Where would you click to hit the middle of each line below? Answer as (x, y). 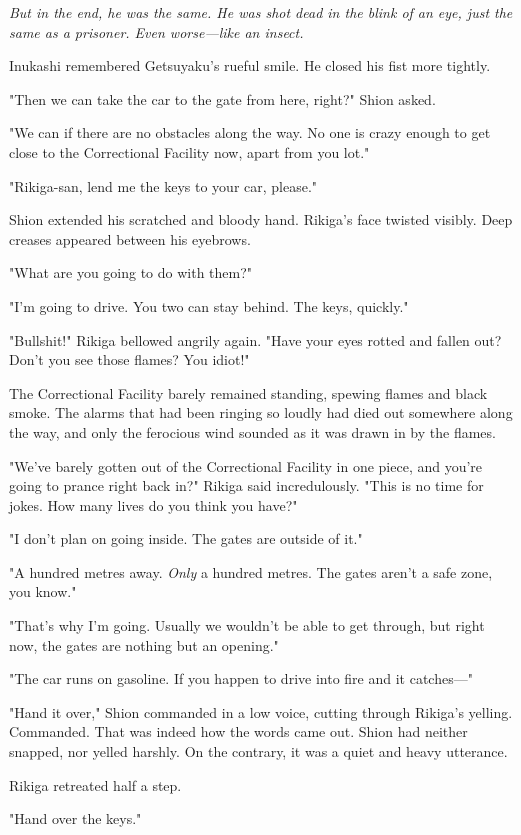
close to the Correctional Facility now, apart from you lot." (189, 151)
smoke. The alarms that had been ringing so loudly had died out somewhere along (261, 412)
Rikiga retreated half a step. (95, 784)
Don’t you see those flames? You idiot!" (129, 359)
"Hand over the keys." (75, 818)
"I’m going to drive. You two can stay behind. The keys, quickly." (209, 305)
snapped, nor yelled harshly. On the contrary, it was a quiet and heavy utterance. (258, 751)
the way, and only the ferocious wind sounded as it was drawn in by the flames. (252, 431)
